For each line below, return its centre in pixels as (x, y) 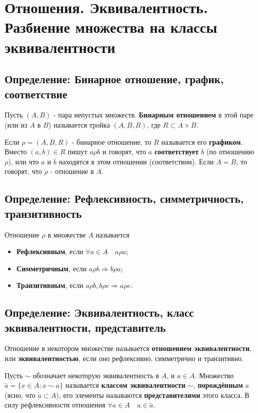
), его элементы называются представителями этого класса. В (153, 395)
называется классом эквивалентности (125, 385)
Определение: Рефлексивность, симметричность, (124, 198)
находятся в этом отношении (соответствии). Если (136, 161)
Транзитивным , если (50, 285)
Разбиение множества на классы (111, 27)
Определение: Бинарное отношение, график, (114, 79)
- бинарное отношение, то (112, 141)
